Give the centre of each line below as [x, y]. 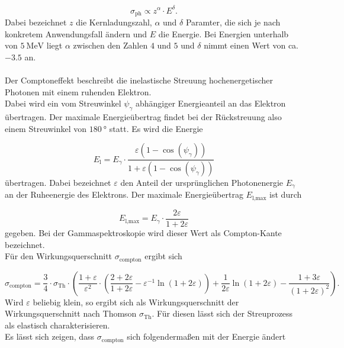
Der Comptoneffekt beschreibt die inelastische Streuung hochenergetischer [139, 80]
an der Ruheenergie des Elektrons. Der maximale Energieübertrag [124, 194]
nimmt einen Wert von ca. [251, 45]
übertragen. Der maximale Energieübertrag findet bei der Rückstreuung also [143, 116]
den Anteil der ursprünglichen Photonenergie [202, 182]
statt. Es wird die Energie [156, 128]
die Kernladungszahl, [114, 22]
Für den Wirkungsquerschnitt [59, 256]
